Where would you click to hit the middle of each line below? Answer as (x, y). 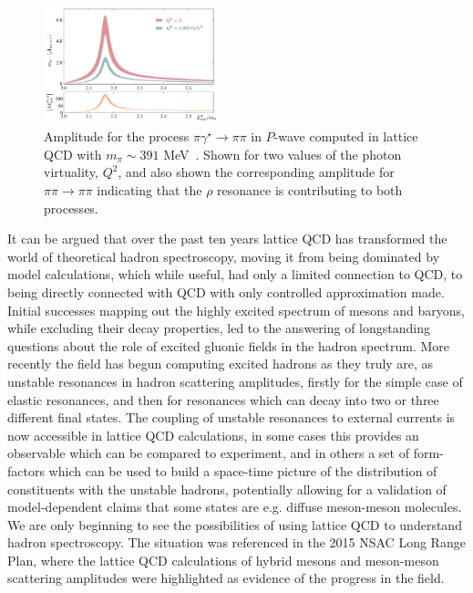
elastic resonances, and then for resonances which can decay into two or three (223, 399)
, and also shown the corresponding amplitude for (256, 172)
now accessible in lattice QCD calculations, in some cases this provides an (213, 435)
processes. (71, 208)
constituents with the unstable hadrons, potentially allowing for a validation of (227, 489)
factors (26, 470)
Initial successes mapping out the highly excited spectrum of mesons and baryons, (236, 310)
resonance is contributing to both (310, 190)
